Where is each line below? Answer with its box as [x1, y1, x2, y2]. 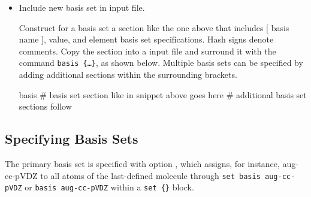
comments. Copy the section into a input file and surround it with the [19, 44, 276, 57]
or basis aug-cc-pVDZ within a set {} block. [25, 181, 194, 193]
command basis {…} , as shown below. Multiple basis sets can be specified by [19, 56, 303, 69]
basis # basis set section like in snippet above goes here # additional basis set [19, 88, 307, 101]
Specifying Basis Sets [5, 129, 138, 148]
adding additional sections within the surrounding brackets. [19, 68, 237, 81]
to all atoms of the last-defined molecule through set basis [40, 169, 261, 181]
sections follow [19, 100, 72, 113]
